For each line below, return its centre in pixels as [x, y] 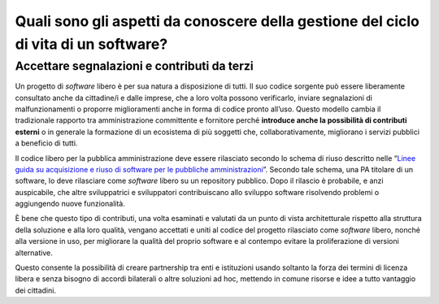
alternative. [34, 253]
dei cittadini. [36, 290]
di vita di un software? [91, 44]
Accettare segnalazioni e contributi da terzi [134, 66]
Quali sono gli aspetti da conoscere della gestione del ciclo [217, 21]
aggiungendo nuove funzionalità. [70, 204]
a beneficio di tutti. [46, 143]
